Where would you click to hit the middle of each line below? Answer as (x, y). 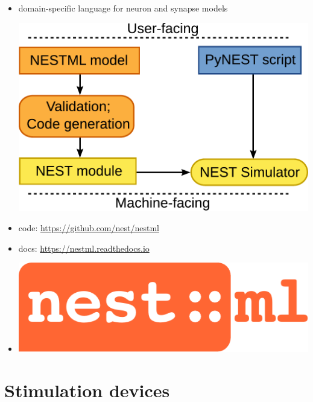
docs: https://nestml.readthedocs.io (84, 248)
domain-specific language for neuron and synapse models (123, 8)
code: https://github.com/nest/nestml (89, 227)
